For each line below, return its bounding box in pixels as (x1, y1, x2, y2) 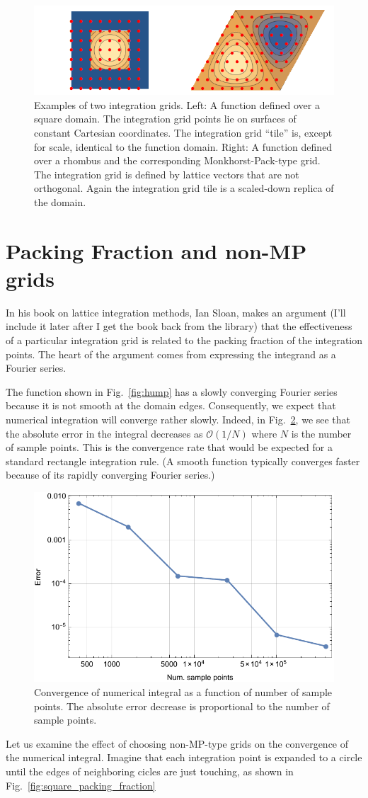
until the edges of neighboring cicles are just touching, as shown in (6, 764, 294, 779)
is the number (291, 426, 352, 440)
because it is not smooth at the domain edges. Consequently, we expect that (6, 398, 336, 413)
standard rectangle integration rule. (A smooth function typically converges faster (6, 453, 360, 468)
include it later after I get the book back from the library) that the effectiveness (6, 319, 352, 334)
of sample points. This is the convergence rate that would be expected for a (6, 440, 333, 455)
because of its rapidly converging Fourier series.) (6, 467, 215, 482)
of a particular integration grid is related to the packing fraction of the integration (6, 333, 363, 347)
